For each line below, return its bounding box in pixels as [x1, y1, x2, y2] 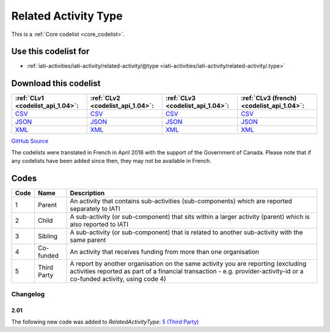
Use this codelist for [11, 46, 90, 57]
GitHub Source [11, 137, 49, 145]
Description [70, 189, 105, 198]
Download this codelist [11, 78, 101, 88]
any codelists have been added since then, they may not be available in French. [11, 157, 212, 165]
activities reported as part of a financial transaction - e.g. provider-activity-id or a [70, 267, 304, 276]
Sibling [37, 232, 58, 240]
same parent [70, 236, 106, 244]
